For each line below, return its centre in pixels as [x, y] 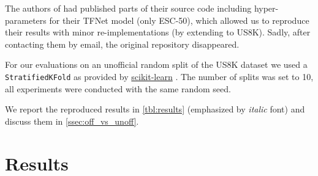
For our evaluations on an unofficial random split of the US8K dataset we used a [156, 64]
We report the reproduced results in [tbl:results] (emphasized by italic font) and [155, 109]
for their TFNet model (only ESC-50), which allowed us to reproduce [179, 20]
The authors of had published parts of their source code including [128, 8]
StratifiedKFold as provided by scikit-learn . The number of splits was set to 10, [159, 76]
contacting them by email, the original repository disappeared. [122, 44]
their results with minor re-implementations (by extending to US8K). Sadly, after [158, 32]
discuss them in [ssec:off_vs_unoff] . [72, 121]
